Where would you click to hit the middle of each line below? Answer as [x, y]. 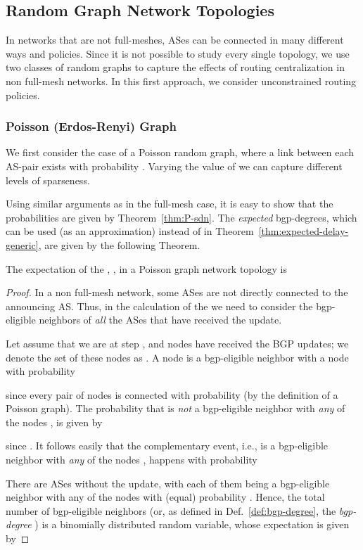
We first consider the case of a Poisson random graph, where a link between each [180, 152]
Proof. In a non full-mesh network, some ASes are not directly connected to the [177, 292]
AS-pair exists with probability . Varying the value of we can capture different [174, 166]
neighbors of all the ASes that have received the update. [160, 320]
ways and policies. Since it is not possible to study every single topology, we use [178, 53]
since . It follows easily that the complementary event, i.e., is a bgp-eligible [167, 446]
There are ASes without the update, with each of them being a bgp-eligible [168, 483]
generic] [22, 244]
